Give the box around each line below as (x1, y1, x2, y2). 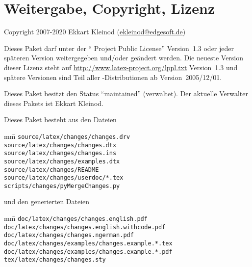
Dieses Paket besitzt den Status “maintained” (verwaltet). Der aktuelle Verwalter (4, 88, 249, 99)
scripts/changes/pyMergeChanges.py (4, 182, 120, 189)
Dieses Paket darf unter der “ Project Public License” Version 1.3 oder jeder (4, 43, 234, 53)
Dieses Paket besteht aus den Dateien (4, 114, 117, 125)
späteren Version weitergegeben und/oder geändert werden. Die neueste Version (4, 53, 244, 63)
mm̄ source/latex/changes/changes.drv (4, 131, 130, 141)
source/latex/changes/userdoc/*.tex (4, 174, 124, 182)
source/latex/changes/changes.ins (4, 150, 117, 157)
